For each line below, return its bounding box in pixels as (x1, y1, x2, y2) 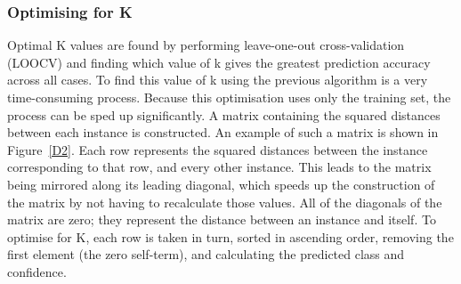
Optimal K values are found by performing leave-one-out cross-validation (7, 36, 405, 54)
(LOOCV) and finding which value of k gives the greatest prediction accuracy (7, 53, 431, 71)
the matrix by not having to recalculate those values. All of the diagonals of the (7, 192, 442, 211)
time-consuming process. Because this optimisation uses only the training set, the (7, 88, 451, 106)
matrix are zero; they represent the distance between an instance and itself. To (7, 210, 436, 229)
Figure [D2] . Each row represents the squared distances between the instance (7, 140, 428, 158)
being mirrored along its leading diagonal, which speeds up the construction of (7, 174, 435, 193)
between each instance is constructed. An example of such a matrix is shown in (7, 123, 439, 142)
